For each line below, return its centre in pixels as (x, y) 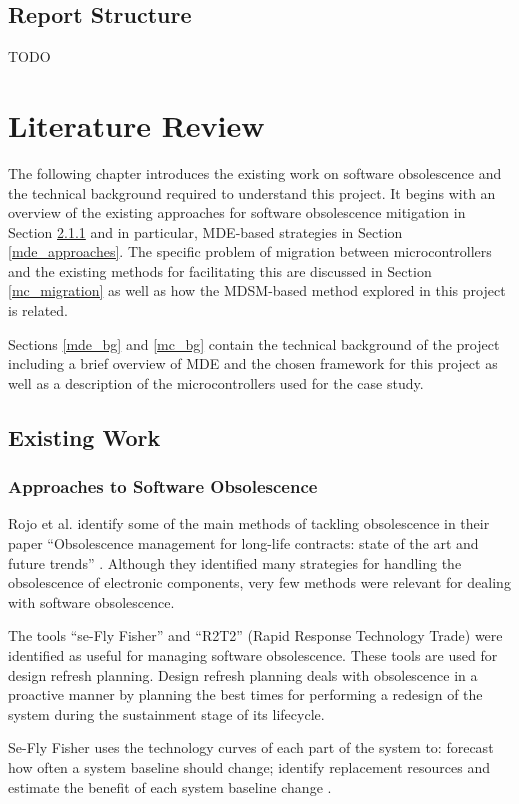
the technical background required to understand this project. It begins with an (252, 192)
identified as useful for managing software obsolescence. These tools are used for (253, 655)
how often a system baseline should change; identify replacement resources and (249, 766)
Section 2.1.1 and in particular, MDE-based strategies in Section (205, 231)
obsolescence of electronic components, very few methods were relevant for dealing (259, 582)
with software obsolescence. (91, 601)
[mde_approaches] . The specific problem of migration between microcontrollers (250, 251)
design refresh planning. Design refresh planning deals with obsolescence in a (243, 674)
